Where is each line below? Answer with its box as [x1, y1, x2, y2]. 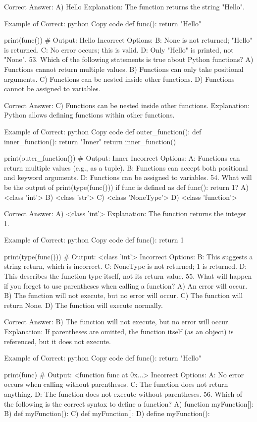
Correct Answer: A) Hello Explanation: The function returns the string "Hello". [4, 1, 245, 11]
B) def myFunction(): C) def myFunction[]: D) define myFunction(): [4, 408, 210, 419]
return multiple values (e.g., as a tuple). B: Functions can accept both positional [4, 162, 248, 173]
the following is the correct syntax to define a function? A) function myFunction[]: [4, 398, 254, 409]
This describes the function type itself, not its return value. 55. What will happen [4, 271, 252, 281]
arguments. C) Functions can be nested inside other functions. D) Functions [4, 73, 235, 84]
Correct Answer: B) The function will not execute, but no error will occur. [4, 316, 230, 327]
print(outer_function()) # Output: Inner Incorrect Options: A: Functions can [4, 153, 240, 163]
